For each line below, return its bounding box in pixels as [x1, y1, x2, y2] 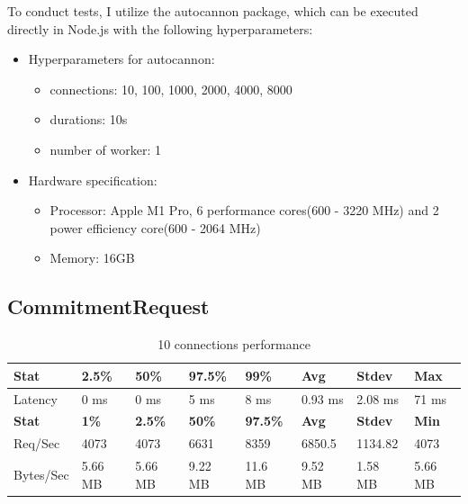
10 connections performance [157, 335, 310, 354]
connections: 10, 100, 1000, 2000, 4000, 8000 [49, 79, 292, 98]
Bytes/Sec [13, 464, 69, 483]
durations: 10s [49, 110, 128, 129]
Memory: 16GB [49, 248, 135, 267]
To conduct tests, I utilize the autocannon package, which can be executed [7, 2, 418, 20]
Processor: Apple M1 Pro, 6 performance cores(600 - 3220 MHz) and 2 [49, 201, 439, 220]
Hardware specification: [28, 170, 157, 189]
